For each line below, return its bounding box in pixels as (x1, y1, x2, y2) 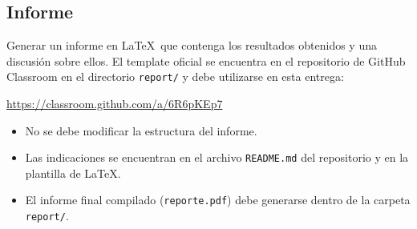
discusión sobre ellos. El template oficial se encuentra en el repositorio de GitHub (6, 52, 406, 69)
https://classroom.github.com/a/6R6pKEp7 (6, 95, 223, 112)
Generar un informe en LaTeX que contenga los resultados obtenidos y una (6, 37, 377, 54)
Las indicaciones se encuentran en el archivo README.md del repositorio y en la (25, 149, 409, 166)
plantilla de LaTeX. (25, 164, 121, 181)
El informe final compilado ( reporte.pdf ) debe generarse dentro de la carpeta (25, 191, 411, 208)
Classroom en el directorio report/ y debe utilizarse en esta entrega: (6, 68, 344, 85)
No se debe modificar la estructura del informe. (25, 122, 257, 139)
